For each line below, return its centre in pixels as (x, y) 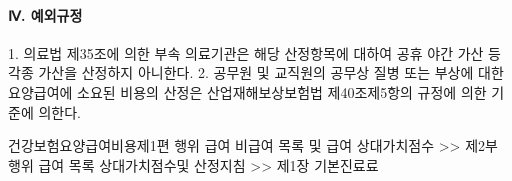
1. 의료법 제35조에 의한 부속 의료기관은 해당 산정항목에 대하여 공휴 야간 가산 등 (254, 52)
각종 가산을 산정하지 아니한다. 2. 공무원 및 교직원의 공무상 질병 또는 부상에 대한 (256, 72)
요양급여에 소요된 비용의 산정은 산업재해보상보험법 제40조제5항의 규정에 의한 (247, 91)
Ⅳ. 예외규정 (45, 14)
